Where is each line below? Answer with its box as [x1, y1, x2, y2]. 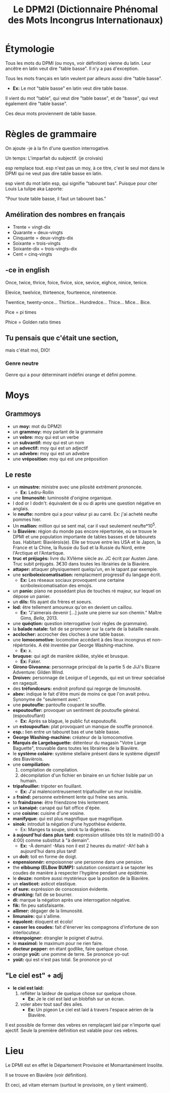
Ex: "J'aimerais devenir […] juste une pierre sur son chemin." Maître [20, 610, 162, 616]
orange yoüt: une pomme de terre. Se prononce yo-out [12, 951, 129, 957]
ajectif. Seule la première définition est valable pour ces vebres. [5, 1027, 139, 1033]
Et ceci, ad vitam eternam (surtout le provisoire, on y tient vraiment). [5, 1082, 149, 1088]
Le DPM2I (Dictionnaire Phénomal [13, 4, 158, 15]
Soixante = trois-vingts [12, 240, 61, 246]
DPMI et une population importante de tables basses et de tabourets [12, 534, 156, 540]
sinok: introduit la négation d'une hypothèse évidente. [12, 821, 127, 827]
